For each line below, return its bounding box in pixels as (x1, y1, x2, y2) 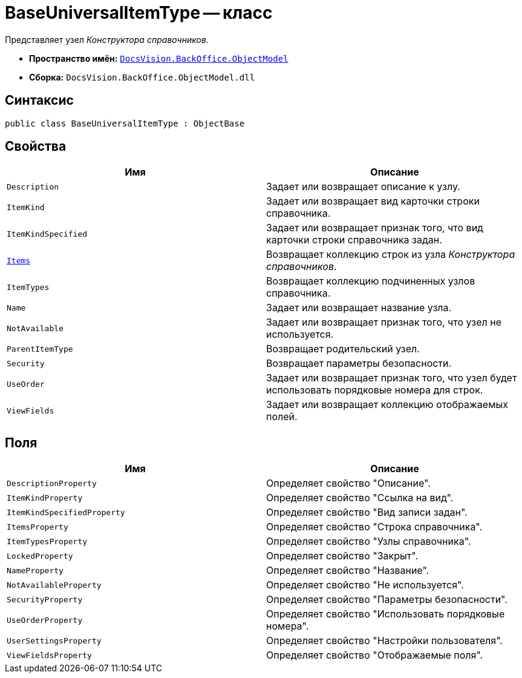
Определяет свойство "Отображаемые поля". (266, 649, 483, 662)
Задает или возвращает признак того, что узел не (266, 316, 501, 329)
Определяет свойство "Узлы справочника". (266, 535, 471, 548)
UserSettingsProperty (7, 636, 102, 645)
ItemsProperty (7, 522, 68, 532)
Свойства (5, 139, 67, 154)
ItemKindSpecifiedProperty (7, 507, 125, 517)
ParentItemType (7, 344, 73, 354)
